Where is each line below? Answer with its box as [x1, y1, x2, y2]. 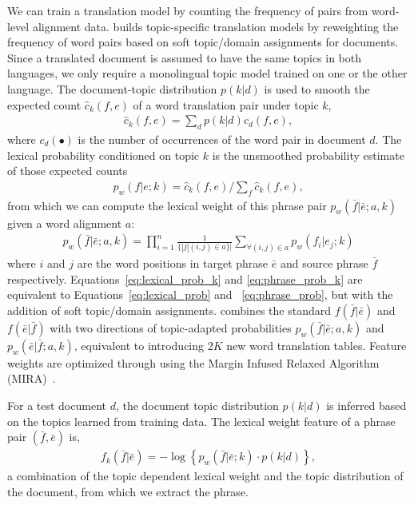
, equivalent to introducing [74, 336, 205, 353]
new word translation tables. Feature [226, 336, 407, 353]
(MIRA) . [7, 370, 56, 387]
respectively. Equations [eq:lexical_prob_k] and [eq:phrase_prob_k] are [7, 270, 363, 287]
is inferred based [326, 397, 407, 414]
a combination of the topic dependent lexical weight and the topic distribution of [7, 467, 404, 484]
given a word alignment [7, 214, 122, 231]
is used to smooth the [264, 80, 370, 97]
